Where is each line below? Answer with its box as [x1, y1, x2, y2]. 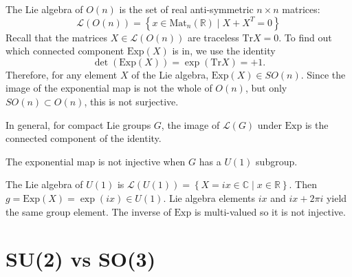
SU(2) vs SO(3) [5, 245, 156, 273]
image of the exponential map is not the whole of [5, 81, 212, 95]
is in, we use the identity [172, 43, 276, 58]
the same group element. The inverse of [5, 204, 171, 218]
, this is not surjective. [84, 94, 179, 108]
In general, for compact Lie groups [5, 117, 151, 132]
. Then [289, 177, 317, 192]
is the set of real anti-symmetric [119, 2, 254, 16]
